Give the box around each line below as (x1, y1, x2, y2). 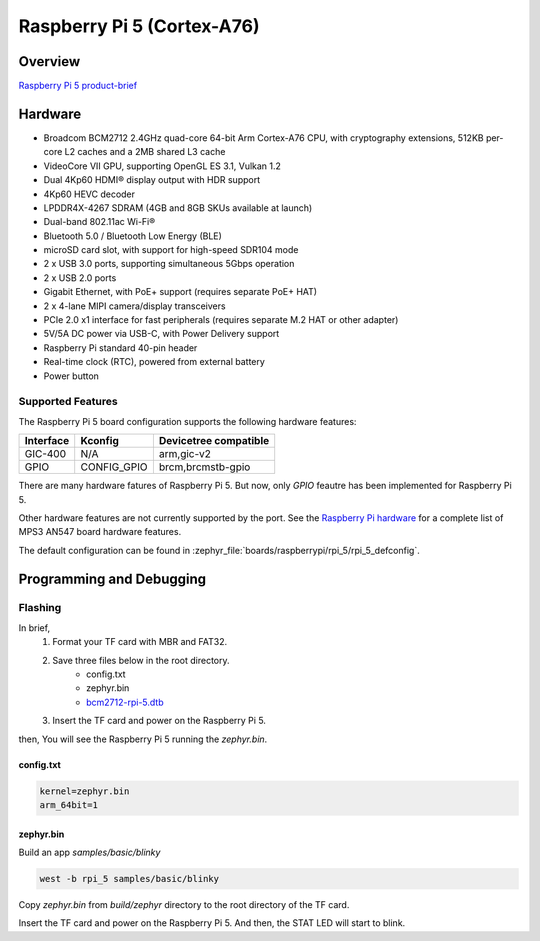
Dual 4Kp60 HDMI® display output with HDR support (43, 174, 260, 186)
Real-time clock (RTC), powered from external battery (43, 356, 265, 368)
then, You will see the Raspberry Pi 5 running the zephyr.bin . (18, 733, 268, 745)
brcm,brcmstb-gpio (158, 460, 251, 474)
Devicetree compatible (158, 434, 270, 448)
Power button (43, 370, 100, 382)
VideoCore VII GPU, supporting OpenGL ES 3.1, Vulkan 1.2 (43, 160, 282, 172)
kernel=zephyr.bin (39, 785, 130, 797)
